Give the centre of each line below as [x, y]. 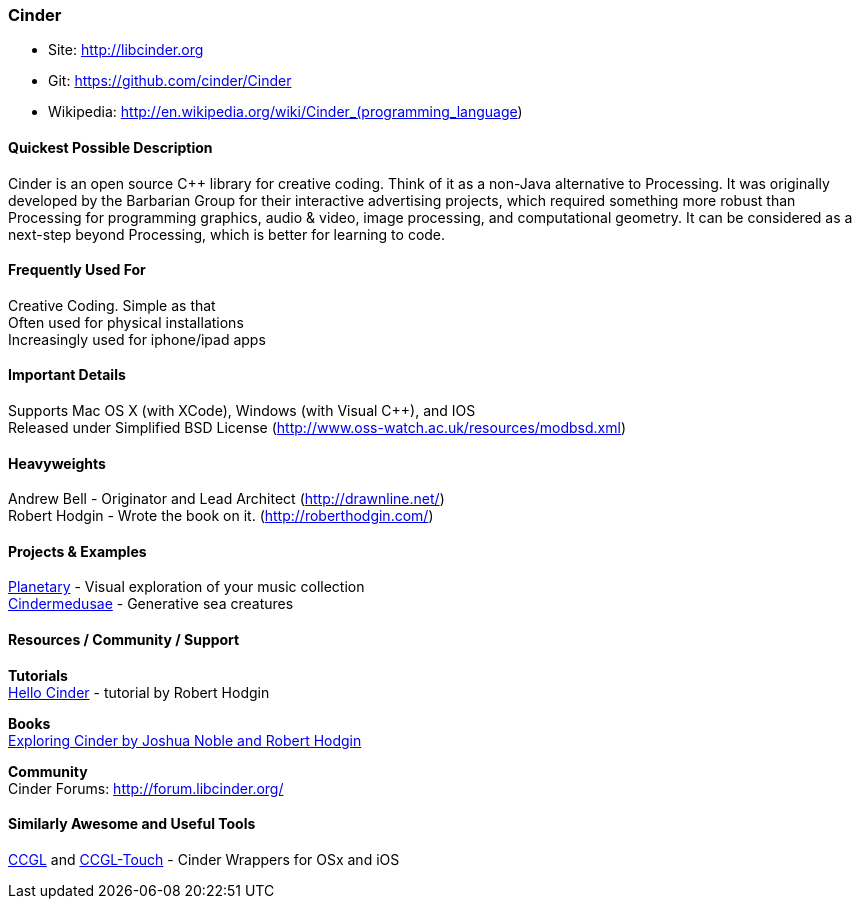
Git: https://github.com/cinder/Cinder [170, 81]
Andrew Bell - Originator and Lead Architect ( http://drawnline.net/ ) [226, 499]
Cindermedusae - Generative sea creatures [151, 604]
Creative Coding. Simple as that [112, 305]
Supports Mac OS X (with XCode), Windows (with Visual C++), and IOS [242, 411]
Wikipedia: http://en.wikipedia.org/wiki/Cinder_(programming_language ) [285, 112]
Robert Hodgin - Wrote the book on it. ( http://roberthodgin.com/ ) [221, 516]
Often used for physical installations [126, 322]
